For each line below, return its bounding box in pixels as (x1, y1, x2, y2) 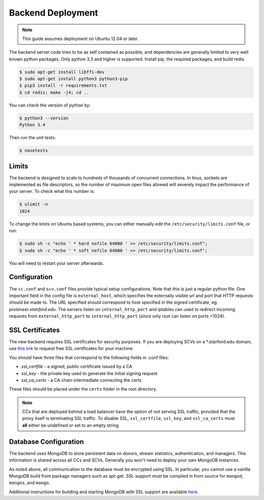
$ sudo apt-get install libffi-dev (19, 69, 105, 75)
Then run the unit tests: (9, 135, 56, 141)
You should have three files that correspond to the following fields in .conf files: (9, 354, 169, 360)
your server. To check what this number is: (9, 188, 95, 194)
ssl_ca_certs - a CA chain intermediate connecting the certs (21, 377, 142, 383)
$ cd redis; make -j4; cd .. (19, 89, 89, 95)
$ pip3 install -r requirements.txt (19, 83, 108, 88)
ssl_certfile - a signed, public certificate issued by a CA (21, 364, 132, 370)
